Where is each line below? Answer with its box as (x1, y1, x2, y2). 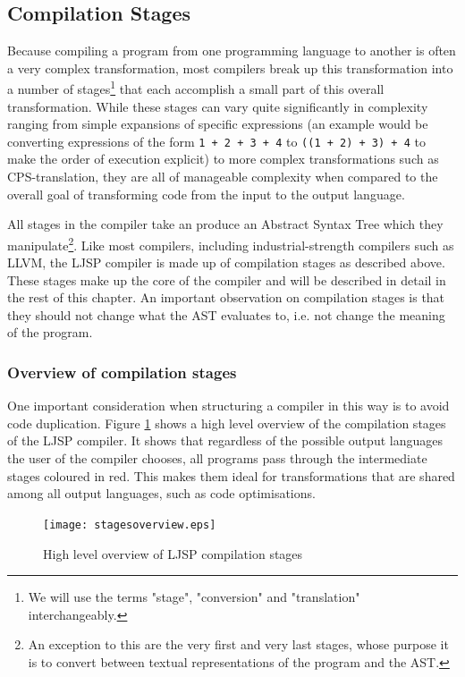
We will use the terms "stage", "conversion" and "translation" (28, 588, 360, 606)
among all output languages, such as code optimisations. (7, 484, 316, 503)
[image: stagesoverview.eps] (43, 518, 216, 531)
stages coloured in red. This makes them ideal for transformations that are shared (7, 466, 455, 485)
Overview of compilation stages (7, 361, 237, 383)
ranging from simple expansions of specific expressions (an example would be (7, 114, 428, 133)
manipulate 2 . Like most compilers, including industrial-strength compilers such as (7, 233, 454, 254)
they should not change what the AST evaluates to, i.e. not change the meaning (7, 305, 445, 324)
